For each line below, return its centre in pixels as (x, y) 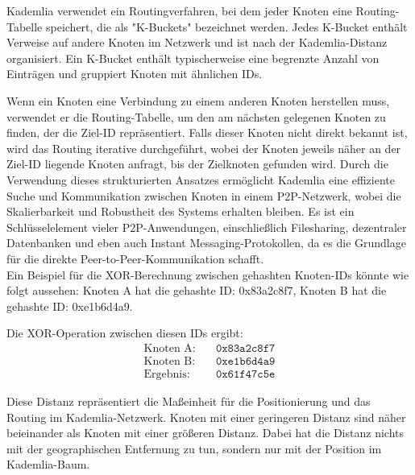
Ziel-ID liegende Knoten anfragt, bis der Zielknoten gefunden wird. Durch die (197, 164)
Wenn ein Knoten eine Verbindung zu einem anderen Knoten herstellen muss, (198, 100)
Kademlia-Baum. (48, 464)
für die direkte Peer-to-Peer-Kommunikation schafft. (135, 258)
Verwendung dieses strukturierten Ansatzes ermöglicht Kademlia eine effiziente (201, 179)
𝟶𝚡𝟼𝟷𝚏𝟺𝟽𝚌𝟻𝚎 (245, 374)
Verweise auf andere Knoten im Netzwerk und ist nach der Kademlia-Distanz (197, 42)
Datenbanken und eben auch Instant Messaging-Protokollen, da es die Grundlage (206, 243)
